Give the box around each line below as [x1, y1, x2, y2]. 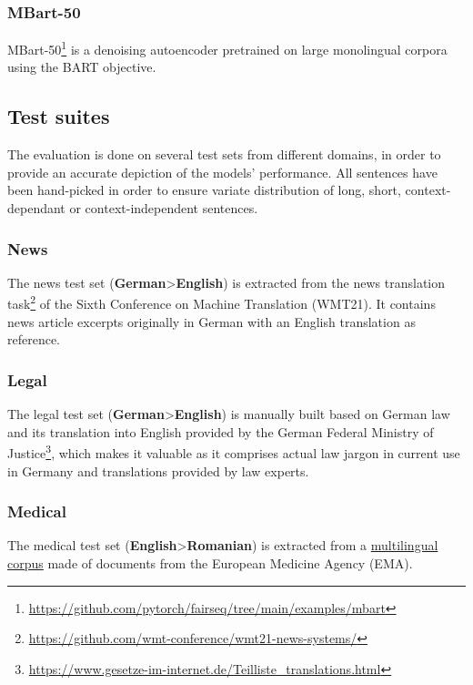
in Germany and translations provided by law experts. [7, 461, 309, 480]
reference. [7, 330, 61, 349]
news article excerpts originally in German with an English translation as [7, 312, 416, 331]
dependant [7, 199, 65, 218]
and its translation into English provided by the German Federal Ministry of [7, 422, 434, 441]
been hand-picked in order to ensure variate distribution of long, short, [7, 180, 401, 199]
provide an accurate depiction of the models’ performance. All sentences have [7, 162, 438, 181]
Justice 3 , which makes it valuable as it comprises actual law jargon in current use [7, 441, 460, 462]
